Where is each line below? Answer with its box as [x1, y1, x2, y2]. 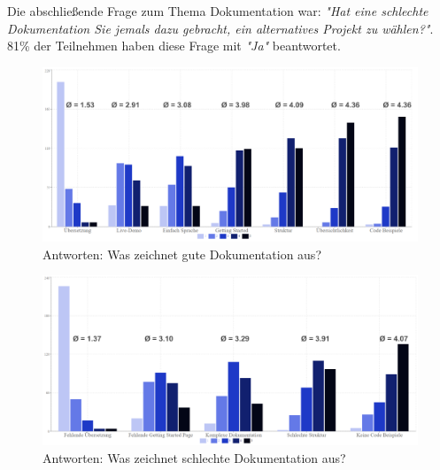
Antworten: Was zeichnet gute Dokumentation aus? [42, 244, 321, 263]
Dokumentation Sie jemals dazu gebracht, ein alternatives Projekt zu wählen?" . [7, 19, 434, 37]
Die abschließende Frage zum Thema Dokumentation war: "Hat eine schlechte [7, 2, 428, 19]
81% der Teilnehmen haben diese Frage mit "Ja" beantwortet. [7, 36, 341, 55]
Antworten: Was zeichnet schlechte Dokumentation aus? [42, 448, 346, 466]
